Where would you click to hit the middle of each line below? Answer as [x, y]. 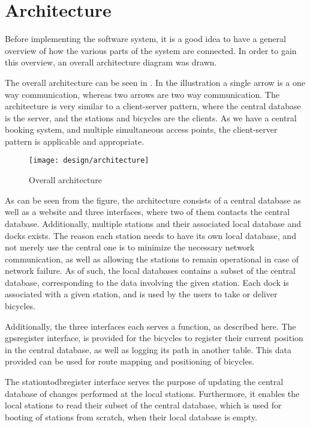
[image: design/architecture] [89, 161]
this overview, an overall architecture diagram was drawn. [111, 62]
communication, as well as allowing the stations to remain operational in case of [152, 259]
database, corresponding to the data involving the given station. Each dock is [147, 282]
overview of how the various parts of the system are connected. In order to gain [151, 50]
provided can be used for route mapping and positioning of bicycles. [130, 361]
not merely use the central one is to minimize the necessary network [130, 247]
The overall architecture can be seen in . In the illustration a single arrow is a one [155, 82]
